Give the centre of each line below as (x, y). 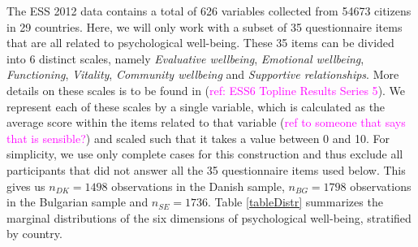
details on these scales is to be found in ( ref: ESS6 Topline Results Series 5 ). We (206, 90)
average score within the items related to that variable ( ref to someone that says (206, 122)
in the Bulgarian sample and (78, 202)
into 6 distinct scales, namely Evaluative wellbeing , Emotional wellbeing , (185, 58)
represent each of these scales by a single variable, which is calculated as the (196, 106)
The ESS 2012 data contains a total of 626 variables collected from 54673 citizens (209, 11)
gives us (26, 186)
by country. (34, 234)
